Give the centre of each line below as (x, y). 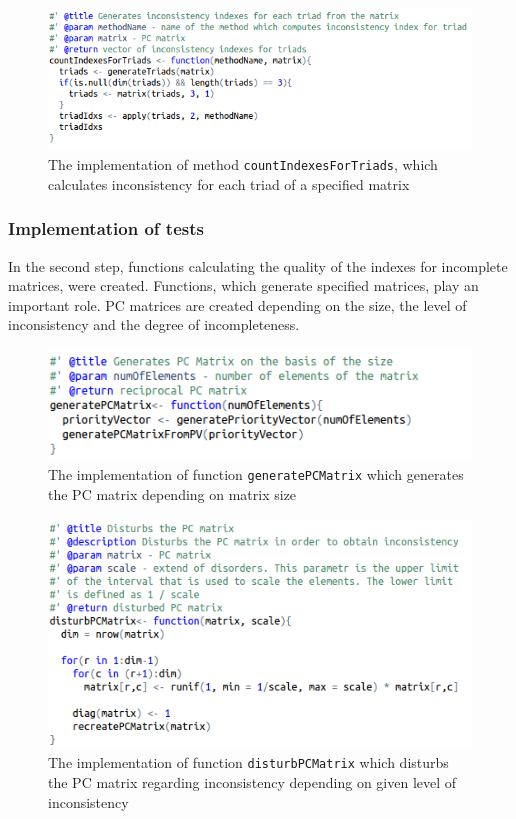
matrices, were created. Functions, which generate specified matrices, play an (243, 285)
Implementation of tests (106, 228)
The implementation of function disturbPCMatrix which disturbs (248, 762)
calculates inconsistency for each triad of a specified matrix (229, 183)
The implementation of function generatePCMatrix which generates (256, 474)
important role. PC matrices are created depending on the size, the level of (237, 304)
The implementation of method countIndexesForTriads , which (243, 164)
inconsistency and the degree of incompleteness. (154, 324)
